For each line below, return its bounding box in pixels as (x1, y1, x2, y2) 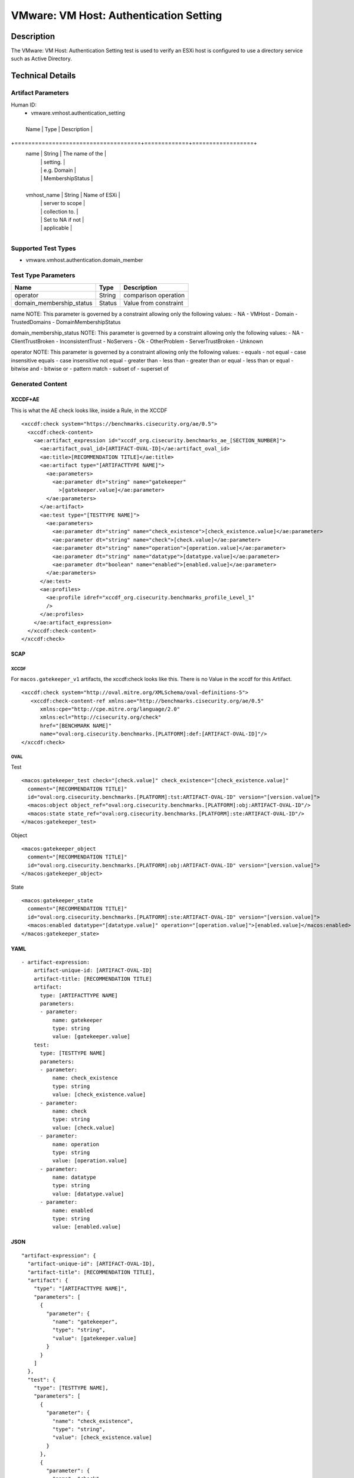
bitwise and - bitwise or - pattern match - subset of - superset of (11, 365, 169, 372)
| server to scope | (40, 200, 86, 207)
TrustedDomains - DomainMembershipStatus (11, 318, 121, 325)
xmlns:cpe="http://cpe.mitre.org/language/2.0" (40, 705, 180, 712)
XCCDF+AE (11, 396, 40, 403)
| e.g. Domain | (40, 166, 77, 174)
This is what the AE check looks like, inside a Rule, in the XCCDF (11, 407, 168, 414)
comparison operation (123, 291, 185, 299)
